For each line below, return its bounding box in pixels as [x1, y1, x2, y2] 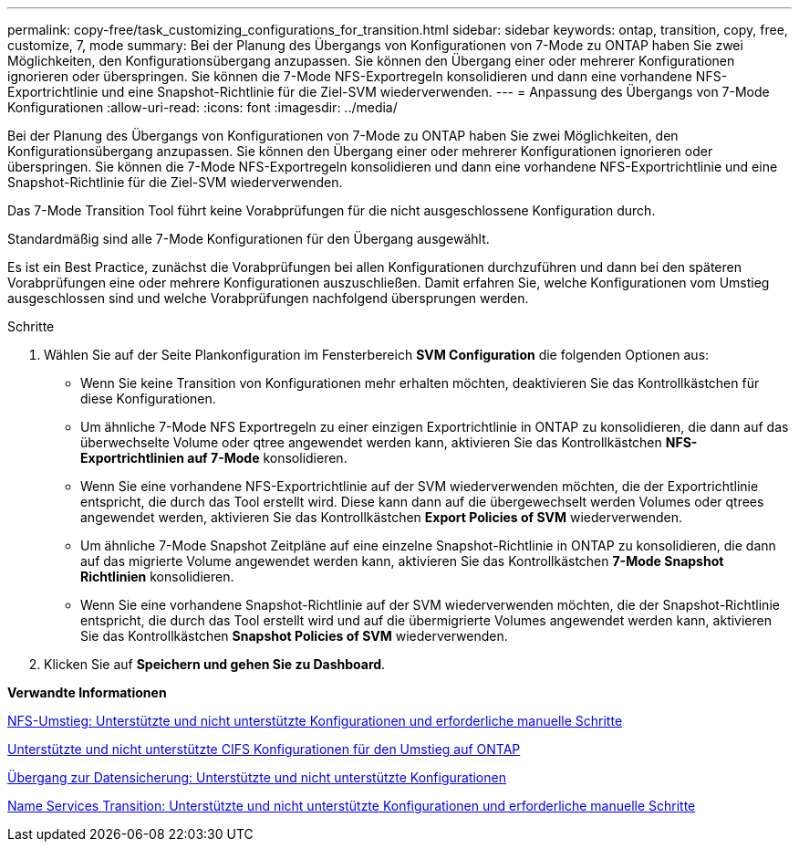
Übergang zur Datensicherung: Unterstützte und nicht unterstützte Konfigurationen [7, 770, 506, 785]
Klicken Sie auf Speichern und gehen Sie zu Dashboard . [44, 656, 386, 672]
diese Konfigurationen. [80, 391, 216, 406]
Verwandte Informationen [7, 685, 167, 700]
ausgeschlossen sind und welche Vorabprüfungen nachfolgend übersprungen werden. [7, 290, 529, 306]
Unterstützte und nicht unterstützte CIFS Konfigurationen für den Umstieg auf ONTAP [7, 741, 521, 757]
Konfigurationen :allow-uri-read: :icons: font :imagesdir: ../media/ [7, 100, 398, 115]
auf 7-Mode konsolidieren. [187, 450, 348, 466]
